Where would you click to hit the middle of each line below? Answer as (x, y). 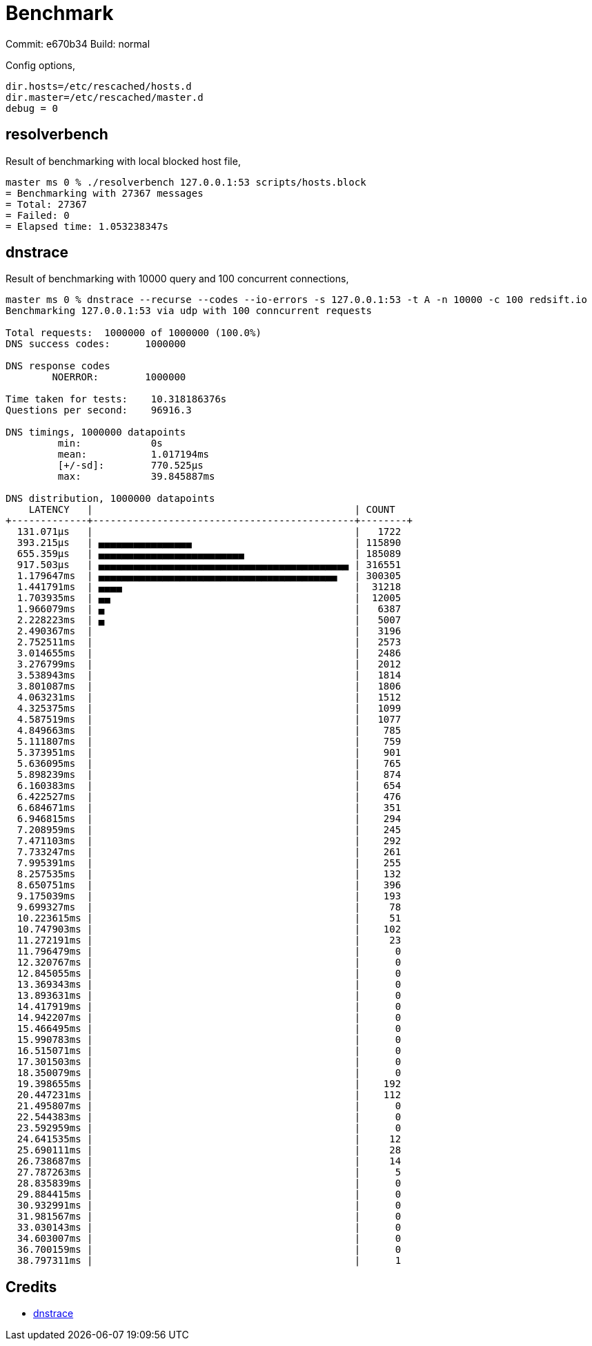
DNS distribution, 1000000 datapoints (110, 499)
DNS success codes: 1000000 (96, 344)
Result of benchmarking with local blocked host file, (123, 161)
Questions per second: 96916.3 (99, 410)
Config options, (41, 65)
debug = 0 (32, 108)
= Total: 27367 (47, 204)
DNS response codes (58, 366)
